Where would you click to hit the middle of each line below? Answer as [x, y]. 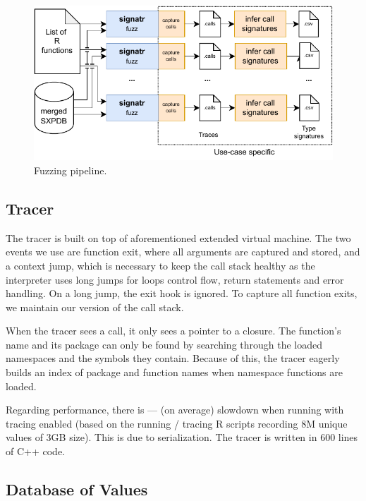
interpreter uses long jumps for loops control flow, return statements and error [175, 279]
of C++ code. [35, 451]
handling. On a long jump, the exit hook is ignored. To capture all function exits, [182, 293]
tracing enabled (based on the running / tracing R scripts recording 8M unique [177, 423]
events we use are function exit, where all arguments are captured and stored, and [183, 252]
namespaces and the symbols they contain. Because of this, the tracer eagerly [173, 358]
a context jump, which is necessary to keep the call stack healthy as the [160, 265]
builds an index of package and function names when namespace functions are [174, 372]
